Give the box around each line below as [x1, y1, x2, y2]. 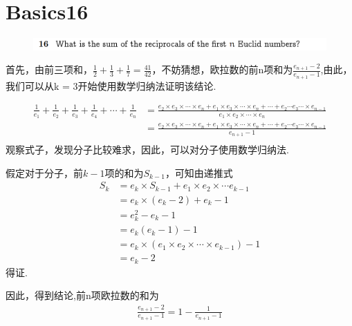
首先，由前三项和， [6, 62, 93, 77]
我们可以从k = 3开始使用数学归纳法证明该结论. [6, 78, 216, 93]
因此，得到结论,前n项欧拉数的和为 [6, 288, 159, 303]
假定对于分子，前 [6, 165, 83, 180]
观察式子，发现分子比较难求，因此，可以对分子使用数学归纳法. [6, 142, 289, 157]
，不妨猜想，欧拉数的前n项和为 [151, 62, 293, 77]
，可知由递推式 [165, 165, 233, 180]
